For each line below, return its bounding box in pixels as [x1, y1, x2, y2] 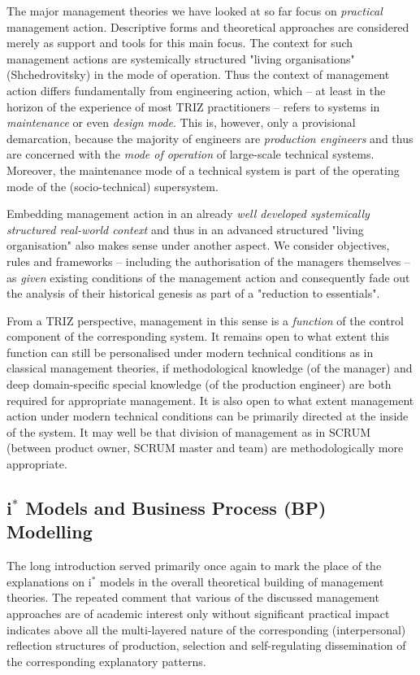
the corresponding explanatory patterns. [6, 652, 206, 669]
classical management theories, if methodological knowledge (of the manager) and [6, 359, 413, 377]
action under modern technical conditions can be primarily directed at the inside [6, 407, 409, 425]
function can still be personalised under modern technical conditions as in [6, 343, 374, 360]
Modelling [6, 519, 93, 544]
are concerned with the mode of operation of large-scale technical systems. [6, 146, 375, 163]
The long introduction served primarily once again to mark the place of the [6, 557, 382, 574]
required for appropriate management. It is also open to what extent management [6, 391, 414, 408]
